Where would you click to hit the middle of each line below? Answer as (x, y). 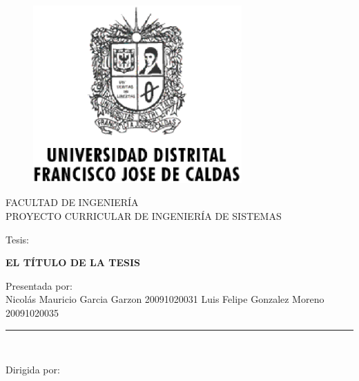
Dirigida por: (33, 370)
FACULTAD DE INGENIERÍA (72, 202)
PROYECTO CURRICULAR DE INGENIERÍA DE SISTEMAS (144, 216)
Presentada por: (39, 285)
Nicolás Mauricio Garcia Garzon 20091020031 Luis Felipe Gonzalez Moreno (165, 299)
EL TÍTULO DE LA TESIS (73, 262)
